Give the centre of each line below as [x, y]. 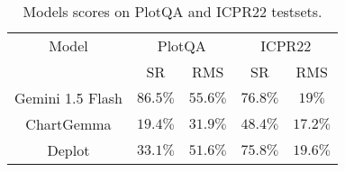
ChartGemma [68, 124]
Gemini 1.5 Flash [68, 98]
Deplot [68, 150]
